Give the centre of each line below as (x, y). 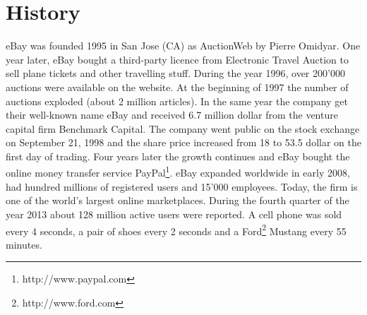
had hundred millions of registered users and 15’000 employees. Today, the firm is (182, 186)
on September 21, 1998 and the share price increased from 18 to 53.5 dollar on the (183, 142)
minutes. (24, 244)
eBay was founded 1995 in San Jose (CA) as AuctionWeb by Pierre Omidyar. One (183, 46)
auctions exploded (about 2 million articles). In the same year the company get (177, 101)
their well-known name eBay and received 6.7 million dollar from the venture (172, 115)
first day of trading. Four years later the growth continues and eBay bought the (178, 156)
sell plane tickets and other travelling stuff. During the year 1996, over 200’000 (175, 73)
